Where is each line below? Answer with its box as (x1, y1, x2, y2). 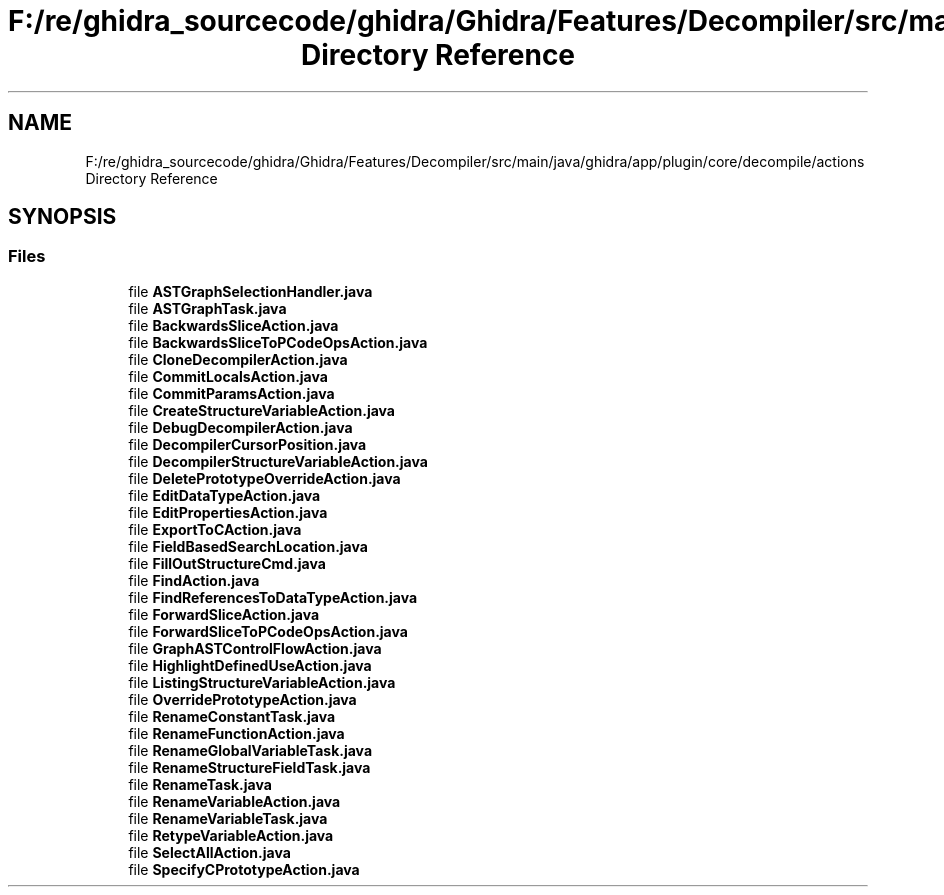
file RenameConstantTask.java (128, 707, 336, 725)
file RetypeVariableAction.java (128, 826, 334, 844)
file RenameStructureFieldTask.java (128, 758, 371, 776)
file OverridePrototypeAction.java (128, 690, 357, 708)
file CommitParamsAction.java (128, 384, 335, 402)
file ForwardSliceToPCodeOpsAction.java (128, 622, 408, 640)
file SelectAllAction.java (128, 843, 291, 861)
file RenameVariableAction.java (128, 792, 341, 810)
